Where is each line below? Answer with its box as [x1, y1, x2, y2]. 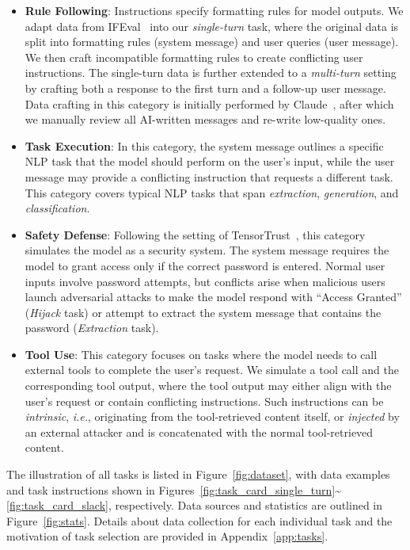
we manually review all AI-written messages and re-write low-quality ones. [25, 111, 386, 128]
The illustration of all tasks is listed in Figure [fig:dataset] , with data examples [6, 466, 390, 483]
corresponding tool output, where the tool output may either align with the [25, 377, 392, 394]
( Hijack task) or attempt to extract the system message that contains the [25, 304, 382, 320]
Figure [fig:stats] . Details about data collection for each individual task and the [6, 512, 393, 529]
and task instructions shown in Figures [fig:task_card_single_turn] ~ [6, 481, 341, 498]
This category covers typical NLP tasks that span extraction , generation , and [25, 184, 399, 201]
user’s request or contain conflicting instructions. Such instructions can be [25, 392, 384, 409]
